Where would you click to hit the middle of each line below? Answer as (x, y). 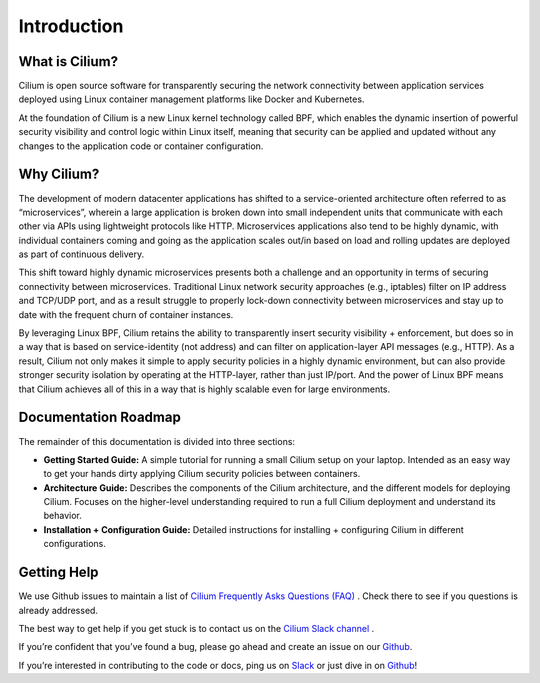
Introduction (71, 26)
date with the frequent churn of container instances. (126, 314)
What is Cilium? (68, 61)
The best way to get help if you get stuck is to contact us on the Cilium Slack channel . (196, 628)
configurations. (75, 544)
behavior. (62, 516)
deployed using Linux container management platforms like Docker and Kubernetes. (191, 99)
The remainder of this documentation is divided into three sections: (156, 441)
